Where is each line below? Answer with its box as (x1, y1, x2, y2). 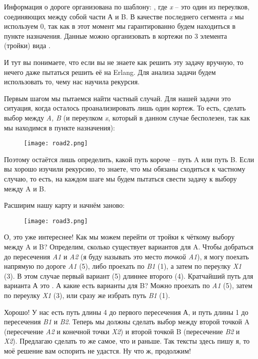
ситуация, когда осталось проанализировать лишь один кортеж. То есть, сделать (4, 103, 246, 113)
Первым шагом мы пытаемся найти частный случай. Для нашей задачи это (4, 93, 231, 103)
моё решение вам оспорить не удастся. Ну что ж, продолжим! (4, 345, 191, 356)
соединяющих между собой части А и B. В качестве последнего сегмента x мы (4, 11, 244, 21)
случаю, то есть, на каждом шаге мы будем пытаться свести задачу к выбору (4, 173, 237, 183)
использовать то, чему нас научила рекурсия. (4, 76, 140, 87)
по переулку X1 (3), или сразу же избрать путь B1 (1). (4, 290, 170, 300)
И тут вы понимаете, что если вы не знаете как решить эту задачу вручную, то (4, 57, 244, 67)
